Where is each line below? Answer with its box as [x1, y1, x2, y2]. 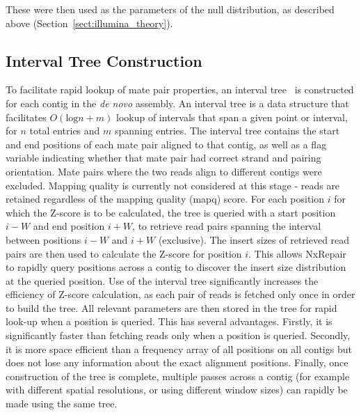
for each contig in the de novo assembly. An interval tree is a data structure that [6, 95, 349, 110]
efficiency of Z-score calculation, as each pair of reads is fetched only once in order [6, 287, 355, 302]
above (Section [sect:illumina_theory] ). [6, 15, 173, 30]
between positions [6, 232, 81, 246]
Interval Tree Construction [6, 49, 202, 71]
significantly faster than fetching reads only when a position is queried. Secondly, [6, 328, 351, 343]
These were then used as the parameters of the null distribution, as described [6, 2, 335, 16]
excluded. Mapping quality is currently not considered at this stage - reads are [6, 178, 340, 192]
